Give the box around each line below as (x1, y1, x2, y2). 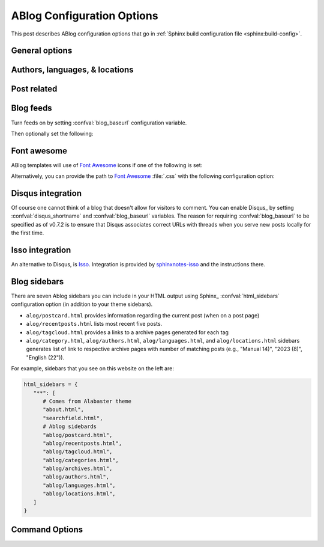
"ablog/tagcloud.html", (43, 448, 113, 455)
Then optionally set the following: (11, 130, 94, 137)
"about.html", (43, 406, 84, 413)
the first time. (11, 229, 44, 237)
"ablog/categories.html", (43, 457, 119, 463)
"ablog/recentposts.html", (43, 439, 122, 447)
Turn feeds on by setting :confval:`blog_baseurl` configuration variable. (11, 119, 187, 126)
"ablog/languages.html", (43, 481, 116, 489)
